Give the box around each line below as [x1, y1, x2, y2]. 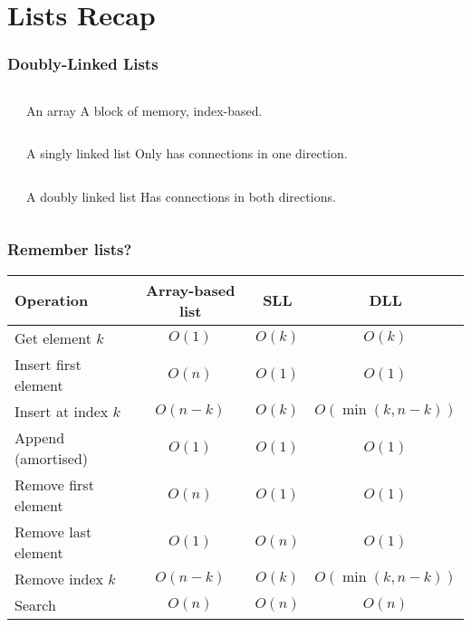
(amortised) [14, 447, 89, 469]
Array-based [145, 279, 235, 300]
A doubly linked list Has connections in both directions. [26, 186, 336, 205]
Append [14, 426, 65, 448]
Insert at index [14, 400, 109, 422]
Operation [14, 290, 89, 311]
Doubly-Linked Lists [7, 52, 159, 75]
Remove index [14, 567, 103, 589]
